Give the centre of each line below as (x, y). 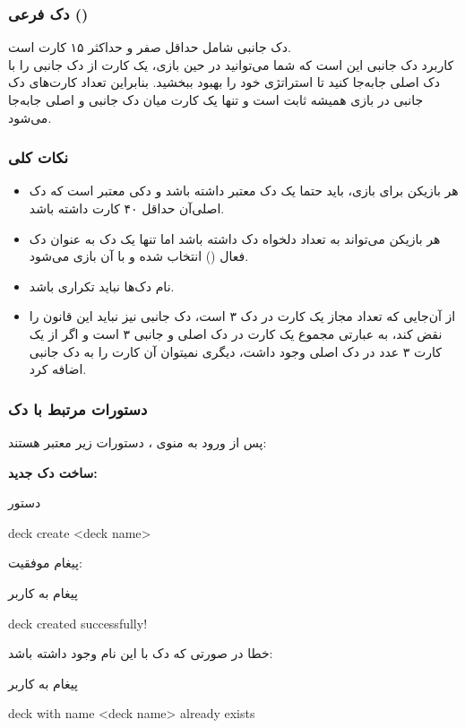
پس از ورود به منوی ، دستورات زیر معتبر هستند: (138, 442)
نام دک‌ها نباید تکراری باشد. (102, 286)
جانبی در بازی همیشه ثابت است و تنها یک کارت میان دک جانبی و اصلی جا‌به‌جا (216, 100)
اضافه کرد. (58, 369)
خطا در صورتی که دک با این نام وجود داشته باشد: (141, 653)
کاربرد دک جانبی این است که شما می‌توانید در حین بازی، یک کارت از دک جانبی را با (231, 64)
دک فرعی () (48, 13)
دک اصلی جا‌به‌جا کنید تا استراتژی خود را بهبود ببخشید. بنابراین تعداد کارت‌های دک (224, 82)
